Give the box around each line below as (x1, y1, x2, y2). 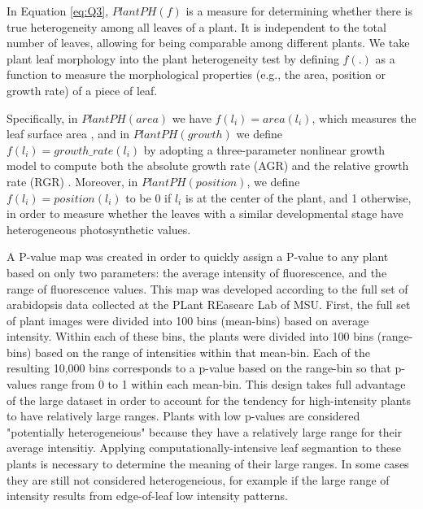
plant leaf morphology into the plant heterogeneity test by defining (7, 50, 339, 67)
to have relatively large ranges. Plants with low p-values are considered (7, 407, 360, 424)
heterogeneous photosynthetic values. (7, 220, 191, 237)
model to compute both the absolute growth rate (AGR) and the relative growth (7, 157, 409, 174)
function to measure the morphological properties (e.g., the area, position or (7, 66, 386, 83)
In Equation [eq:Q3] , (7, 2, 109, 19)
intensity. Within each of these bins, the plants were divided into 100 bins (7, 328, 374, 345)
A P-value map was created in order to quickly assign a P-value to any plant (7, 248, 389, 265)
